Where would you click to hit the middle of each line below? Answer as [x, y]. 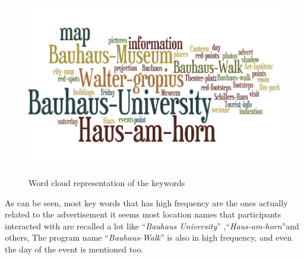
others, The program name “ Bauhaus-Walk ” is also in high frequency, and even [148, 237]
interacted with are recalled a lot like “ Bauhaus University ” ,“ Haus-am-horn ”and [152, 226]
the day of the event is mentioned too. [74, 249]
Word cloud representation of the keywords [107, 182]
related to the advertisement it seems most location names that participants [143, 214]
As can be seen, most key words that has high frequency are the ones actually [146, 202]
